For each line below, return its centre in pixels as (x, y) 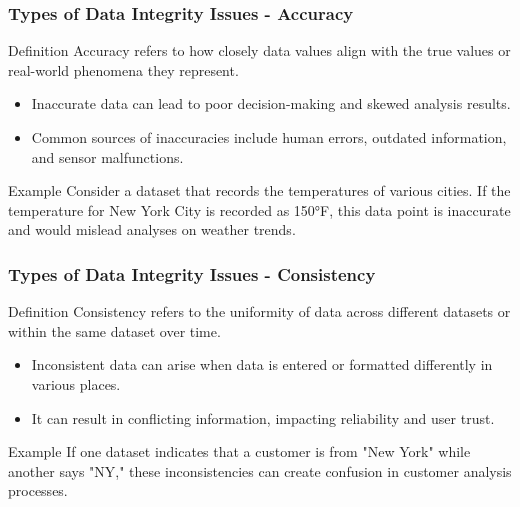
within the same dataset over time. (114, 330)
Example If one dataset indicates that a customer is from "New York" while (239, 451)
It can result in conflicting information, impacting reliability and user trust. (263, 417)
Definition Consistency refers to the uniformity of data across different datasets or (259, 311)
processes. (38, 490)
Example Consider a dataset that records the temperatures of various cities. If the (259, 190)
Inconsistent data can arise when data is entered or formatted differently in (262, 364)
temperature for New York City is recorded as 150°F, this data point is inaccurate (259, 209)
